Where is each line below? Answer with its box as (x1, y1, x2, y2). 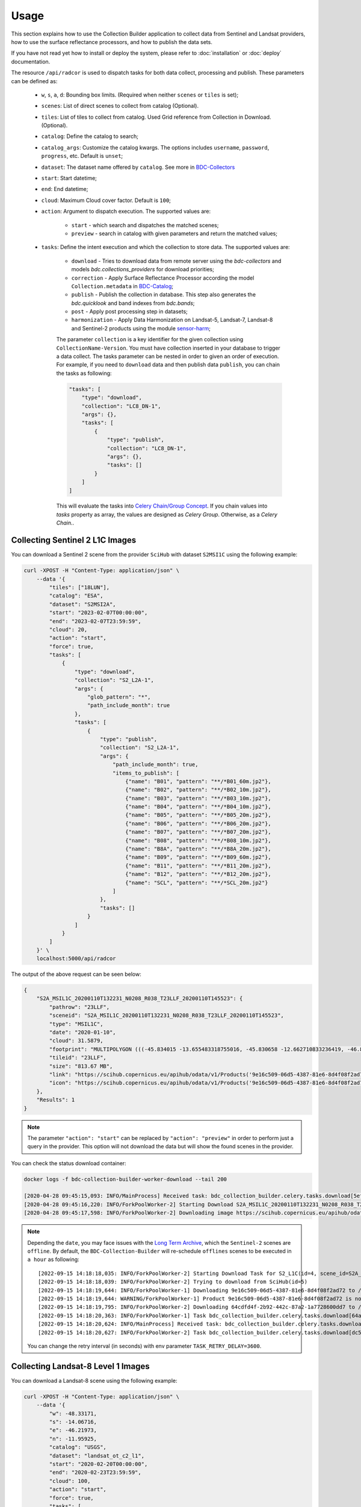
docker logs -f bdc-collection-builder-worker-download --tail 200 (23, 1175, 227, 1183)
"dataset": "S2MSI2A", (49, 600, 117, 608)
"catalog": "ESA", (49, 593, 103, 599)
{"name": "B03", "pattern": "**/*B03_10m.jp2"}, (125, 794, 272, 802)
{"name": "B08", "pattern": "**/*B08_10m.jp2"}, (125, 837, 272, 844)
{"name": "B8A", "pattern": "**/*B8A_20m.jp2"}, (125, 846, 272, 852)
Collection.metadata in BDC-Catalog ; (71, 282, 174, 289)
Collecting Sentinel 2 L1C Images (11, 535, 137, 546)
